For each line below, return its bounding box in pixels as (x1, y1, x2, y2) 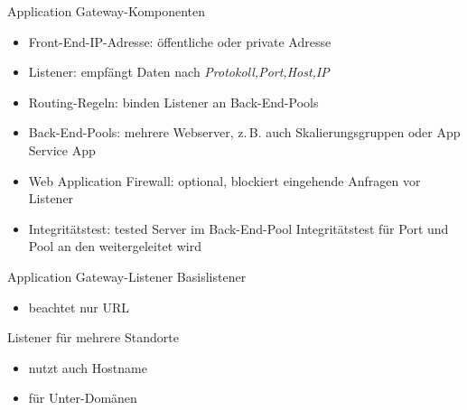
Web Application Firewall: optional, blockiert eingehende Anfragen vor (28, 171, 421, 190)
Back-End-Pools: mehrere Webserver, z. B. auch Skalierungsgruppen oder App (28, 123, 461, 142)
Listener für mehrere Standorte (7, 328, 179, 347)
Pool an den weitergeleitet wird (28, 237, 202, 256)
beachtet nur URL (28, 297, 130, 316)
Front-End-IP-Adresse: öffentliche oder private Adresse (28, 32, 332, 51)
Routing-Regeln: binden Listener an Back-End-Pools (28, 92, 319, 111)
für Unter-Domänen (28, 388, 137, 407)
